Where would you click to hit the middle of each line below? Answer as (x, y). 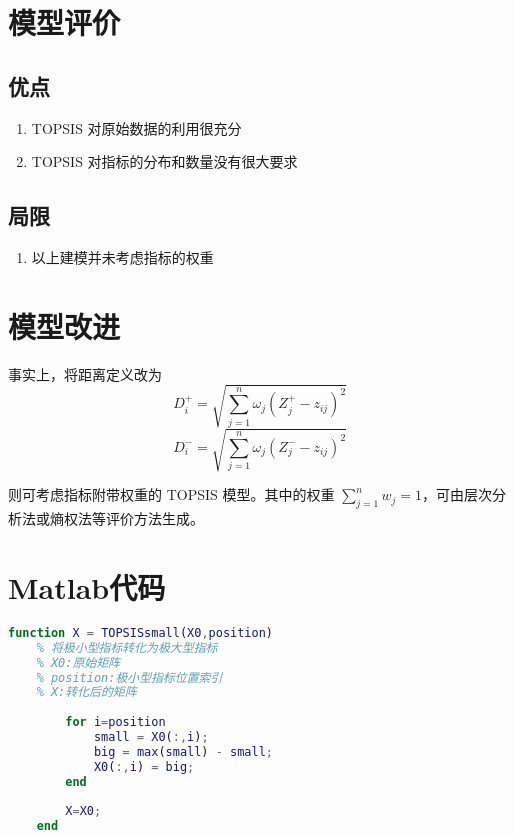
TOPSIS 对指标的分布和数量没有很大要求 (164, 161)
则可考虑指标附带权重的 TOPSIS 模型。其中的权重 (171, 494)
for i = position (115, 722)
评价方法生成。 (154, 518)
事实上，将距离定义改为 (85, 373)
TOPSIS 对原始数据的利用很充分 (136, 127)
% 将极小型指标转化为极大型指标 (127, 647)
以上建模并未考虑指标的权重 (122, 256)
